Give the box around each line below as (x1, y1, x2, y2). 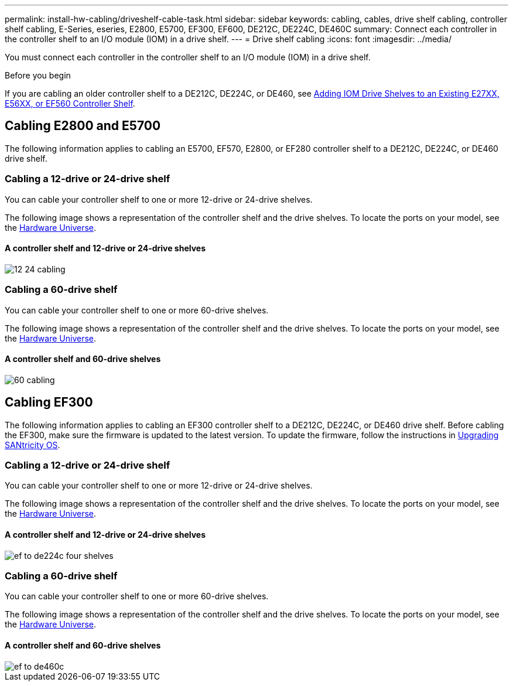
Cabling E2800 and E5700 (5, 118, 161, 134)
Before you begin (5, 70, 71, 80)
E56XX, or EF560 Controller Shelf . (5, 98, 135, 108)
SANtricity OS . (5, 439, 60, 450)
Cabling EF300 (5, 395, 93, 410)
